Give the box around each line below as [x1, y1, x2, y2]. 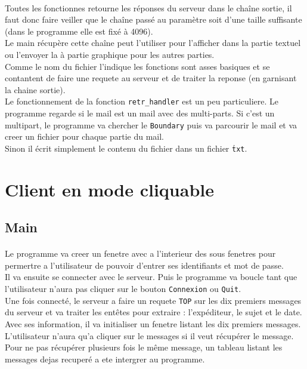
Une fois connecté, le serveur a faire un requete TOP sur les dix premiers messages [5, 294, 302, 306]
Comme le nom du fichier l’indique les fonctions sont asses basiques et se [5, 60, 270, 72]
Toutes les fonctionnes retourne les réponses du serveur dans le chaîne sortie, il [5, 1, 292, 14]
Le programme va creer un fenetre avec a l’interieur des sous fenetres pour [5, 247, 276, 260]
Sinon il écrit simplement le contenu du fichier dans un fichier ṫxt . [5, 142, 247, 154]
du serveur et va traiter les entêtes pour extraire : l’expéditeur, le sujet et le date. [5, 306, 302, 318]
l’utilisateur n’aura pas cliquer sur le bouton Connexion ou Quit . [5, 282, 241, 295]
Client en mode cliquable [5, 177, 214, 201]
